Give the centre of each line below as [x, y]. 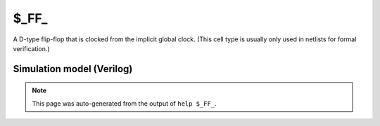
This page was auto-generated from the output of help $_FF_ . [125, 103]
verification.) [31, 48]
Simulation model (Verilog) [73, 69]
